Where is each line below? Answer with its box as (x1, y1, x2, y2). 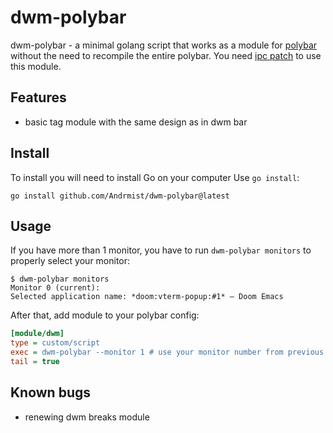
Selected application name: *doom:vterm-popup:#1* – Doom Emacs (10, 292, 284, 302)
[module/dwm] (10, 329, 65, 339)
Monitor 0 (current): (10, 283, 101, 293)
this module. (10, 60, 62, 72)
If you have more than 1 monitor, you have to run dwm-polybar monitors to (10, 244, 312, 256)
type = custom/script (10, 338, 101, 348)
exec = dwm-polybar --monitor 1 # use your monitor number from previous (10, 347, 325, 358)
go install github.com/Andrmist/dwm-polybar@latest (10, 191, 230, 201)
